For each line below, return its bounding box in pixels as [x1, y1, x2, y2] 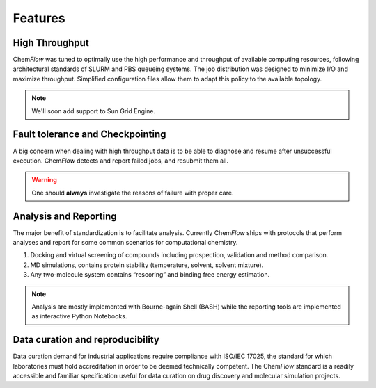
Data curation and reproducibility [13, 334, 160, 346]
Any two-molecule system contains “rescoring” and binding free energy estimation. [30, 270, 270, 279]
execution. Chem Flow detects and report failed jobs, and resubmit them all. [13, 156, 229, 165]
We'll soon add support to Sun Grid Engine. [31, 106, 156, 115]
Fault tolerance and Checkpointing [13, 129, 166, 140]
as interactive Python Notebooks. [31, 312, 127, 321]
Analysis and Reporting [13, 210, 118, 222]
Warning [31, 176, 57, 184]
